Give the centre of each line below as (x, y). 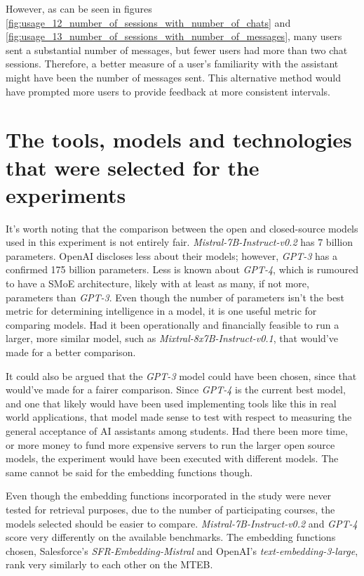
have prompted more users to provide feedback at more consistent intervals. (168, 91)
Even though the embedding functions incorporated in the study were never (169, 496)
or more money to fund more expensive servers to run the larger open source (170, 444)
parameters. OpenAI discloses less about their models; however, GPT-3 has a (171, 255)
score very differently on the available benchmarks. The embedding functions (171, 537)
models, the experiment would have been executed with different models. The (172, 458)
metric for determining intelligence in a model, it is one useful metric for (161, 311)
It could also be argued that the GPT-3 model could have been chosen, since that (181, 375)
